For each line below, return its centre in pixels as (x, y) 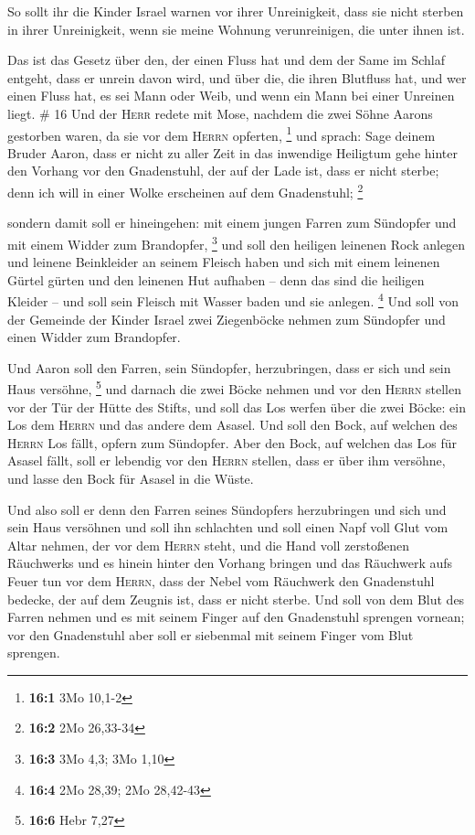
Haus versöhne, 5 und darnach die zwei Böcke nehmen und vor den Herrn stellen (235, 387)
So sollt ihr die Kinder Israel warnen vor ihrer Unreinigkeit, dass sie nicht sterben (236, 11)
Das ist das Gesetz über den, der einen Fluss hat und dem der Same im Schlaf (226, 60)
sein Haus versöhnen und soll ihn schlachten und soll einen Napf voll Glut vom (228, 527)
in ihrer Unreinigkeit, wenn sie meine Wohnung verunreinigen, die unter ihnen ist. (236, 29)
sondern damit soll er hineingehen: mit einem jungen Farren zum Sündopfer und (232, 223)
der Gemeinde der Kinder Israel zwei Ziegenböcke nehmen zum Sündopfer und (227, 319)
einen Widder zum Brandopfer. (94, 337)
